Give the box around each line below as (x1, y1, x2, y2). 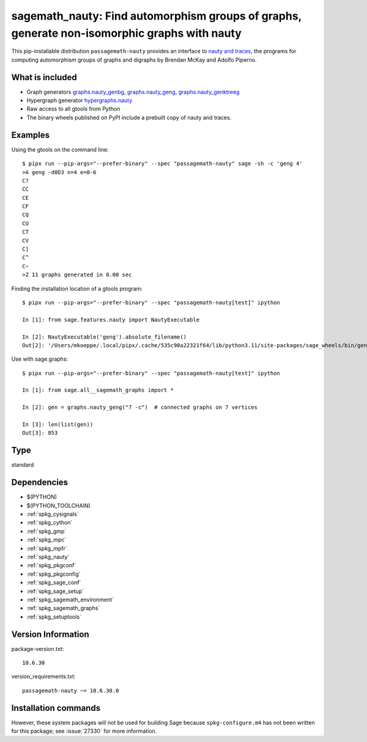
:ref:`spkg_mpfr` (26, 545, 67, 552)
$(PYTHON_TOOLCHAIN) (26, 502, 91, 509)
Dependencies (11, 477, 69, 488)
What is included (11, 72, 78, 83)
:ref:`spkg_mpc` (26, 536, 67, 543)
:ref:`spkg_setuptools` (26, 613, 82, 620)
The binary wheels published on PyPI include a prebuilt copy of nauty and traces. (26, 114, 232, 121)
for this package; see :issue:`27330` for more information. (11, 727, 157, 735)
